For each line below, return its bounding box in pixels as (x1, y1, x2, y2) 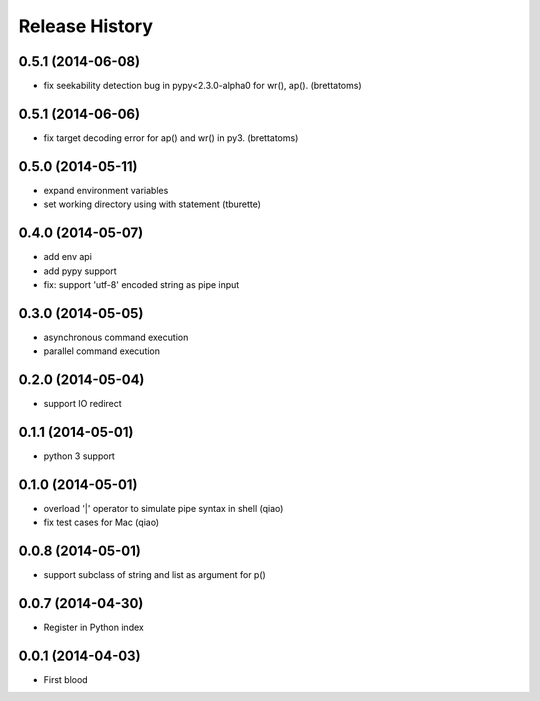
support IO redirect (43, 398, 122, 410)
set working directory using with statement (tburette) (43, 198, 262, 210)
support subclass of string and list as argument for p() (43, 569, 267, 581)
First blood (43, 674, 89, 686)
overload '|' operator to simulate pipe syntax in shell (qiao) (43, 502, 284, 514)
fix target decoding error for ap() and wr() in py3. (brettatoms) (43, 131, 299, 144)
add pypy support (43, 265, 117, 277)
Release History (18, 15, 154, 37)
